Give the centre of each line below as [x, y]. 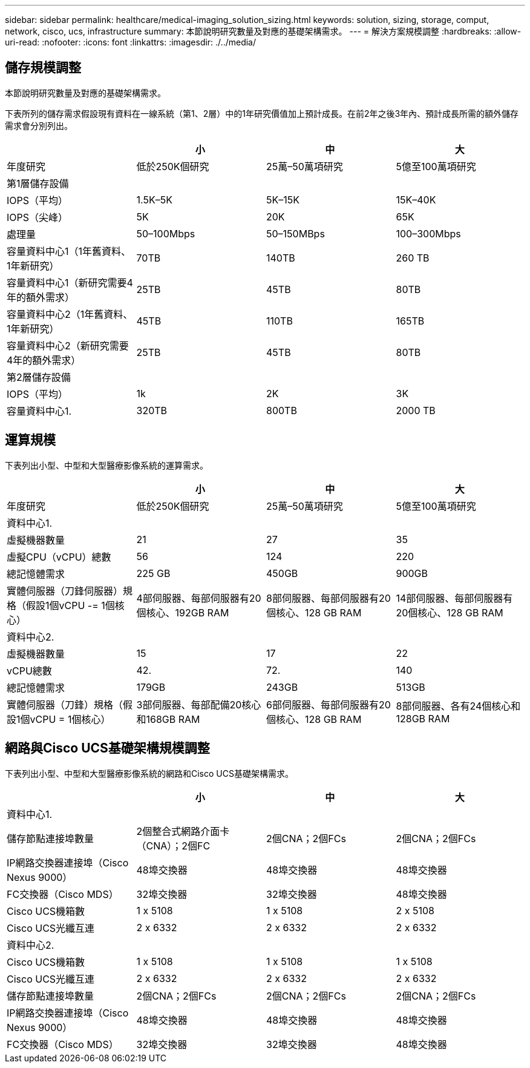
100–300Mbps [428, 233]
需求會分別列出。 [39, 125]
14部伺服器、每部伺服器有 [454, 598]
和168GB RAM [168, 719]
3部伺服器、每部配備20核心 [199, 704]
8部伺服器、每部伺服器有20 [329, 598]
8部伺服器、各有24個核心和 [458, 706]
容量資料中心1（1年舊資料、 [69, 251]
